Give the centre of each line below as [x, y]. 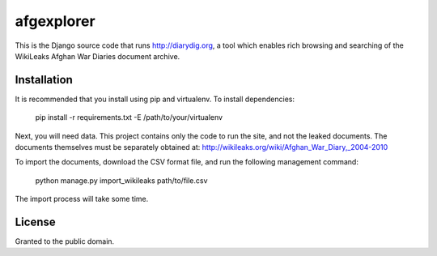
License [35, 222]
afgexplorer [55, 21]
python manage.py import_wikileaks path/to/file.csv [121, 180]
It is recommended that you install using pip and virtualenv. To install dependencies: [155, 99]
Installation [44, 80]
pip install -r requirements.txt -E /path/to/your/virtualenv [129, 117]
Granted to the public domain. [65, 241]
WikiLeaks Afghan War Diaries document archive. [98, 56]
